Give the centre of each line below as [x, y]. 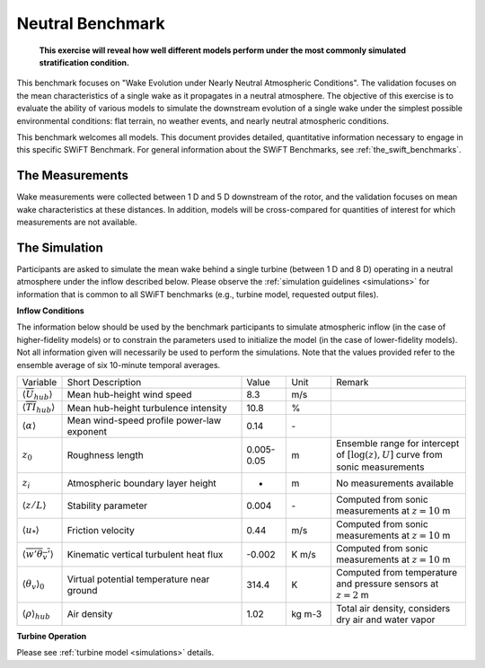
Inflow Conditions [50, 311]
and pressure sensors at [388, 584]
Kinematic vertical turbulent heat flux [145, 555]
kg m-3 [307, 613]
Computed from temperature [397, 573]
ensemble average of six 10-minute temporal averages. [119, 365]
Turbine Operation [52, 636]
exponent [87, 431]
